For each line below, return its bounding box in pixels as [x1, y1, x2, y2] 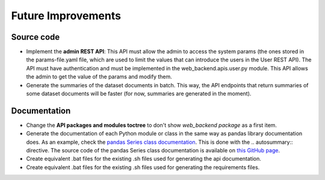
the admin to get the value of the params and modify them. [26, 73, 173, 81]
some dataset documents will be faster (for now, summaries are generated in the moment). [26, 90, 252, 98]
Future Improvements [11, 9, 122, 22]
